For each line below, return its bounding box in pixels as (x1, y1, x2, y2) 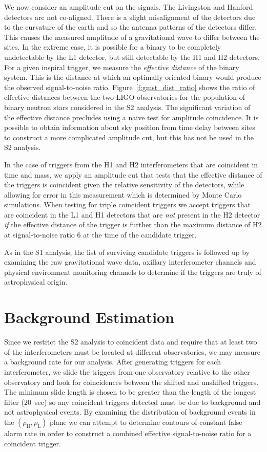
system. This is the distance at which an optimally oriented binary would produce (4, 72, 261, 82)
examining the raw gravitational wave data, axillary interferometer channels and (4, 256, 256, 267)
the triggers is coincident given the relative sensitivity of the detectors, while (4, 179, 244, 190)
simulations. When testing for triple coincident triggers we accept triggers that (4, 199, 251, 210)
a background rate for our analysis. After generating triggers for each (4, 356, 221, 367)
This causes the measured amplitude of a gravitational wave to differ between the (4, 31, 260, 42)
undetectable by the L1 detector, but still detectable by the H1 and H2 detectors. (4, 51, 260, 62)
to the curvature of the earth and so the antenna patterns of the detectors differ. (4, 21, 257, 32)
